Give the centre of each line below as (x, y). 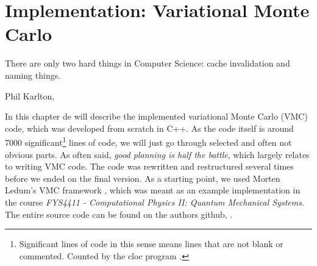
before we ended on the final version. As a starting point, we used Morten (143, 178)
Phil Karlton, (30, 95)
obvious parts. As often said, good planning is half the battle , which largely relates (157, 154)
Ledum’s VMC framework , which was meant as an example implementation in (153, 190)
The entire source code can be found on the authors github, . (119, 214)
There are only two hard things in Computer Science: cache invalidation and (148, 63)
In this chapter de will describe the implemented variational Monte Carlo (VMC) (156, 116)
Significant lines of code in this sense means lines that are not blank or (151, 244)
